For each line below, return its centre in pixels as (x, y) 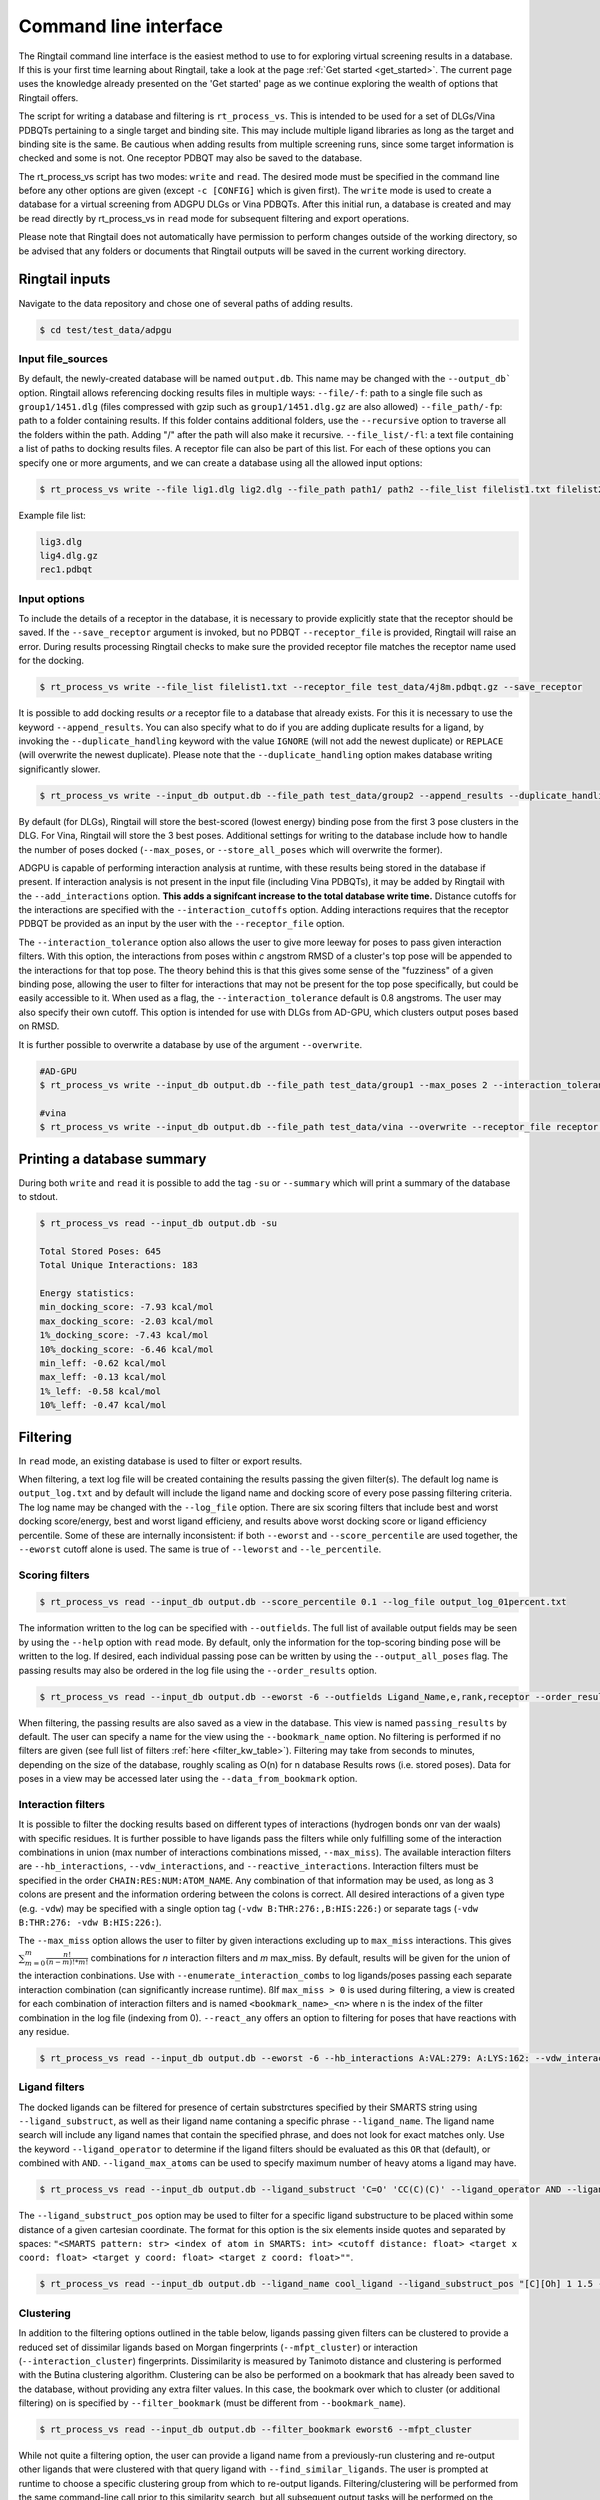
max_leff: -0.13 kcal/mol (103, 1377)
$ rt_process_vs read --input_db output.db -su (158, 1223)
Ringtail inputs (64, 279)
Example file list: (52, 515)
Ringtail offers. (48, 97)
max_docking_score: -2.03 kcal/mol (126, 1321)
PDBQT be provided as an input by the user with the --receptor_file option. (181, 924)
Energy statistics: (87, 1293)
